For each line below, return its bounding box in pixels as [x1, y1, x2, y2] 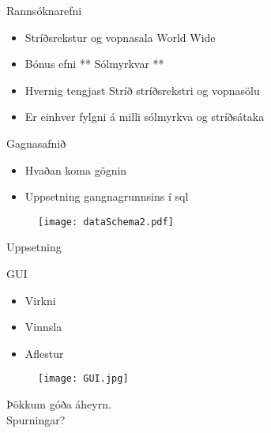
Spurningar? [6, 411, 66, 427]
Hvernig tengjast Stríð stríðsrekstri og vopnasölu [24, 81, 260, 98]
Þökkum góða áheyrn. [6, 396, 111, 412]
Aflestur [24, 345, 64, 361]
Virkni [24, 292, 56, 308]
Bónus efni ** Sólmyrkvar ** [24, 55, 164, 72]
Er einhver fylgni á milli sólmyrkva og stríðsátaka [24, 108, 265, 125]
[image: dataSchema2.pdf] [38, 216, 174, 228]
